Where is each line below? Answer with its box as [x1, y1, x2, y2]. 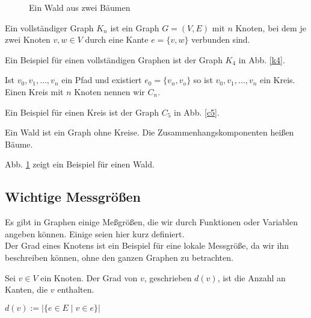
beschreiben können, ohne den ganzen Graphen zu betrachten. [5, 251, 233, 263]
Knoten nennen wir [74, 85, 145, 98]
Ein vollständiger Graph [5, 21, 94, 34]
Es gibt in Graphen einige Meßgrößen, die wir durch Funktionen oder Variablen [5, 216, 298, 228]
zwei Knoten [5, 33, 51, 46]
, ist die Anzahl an [217, 271, 286, 284]
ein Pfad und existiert [61, 73, 142, 86]
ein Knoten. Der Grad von [40, 271, 138, 284]
